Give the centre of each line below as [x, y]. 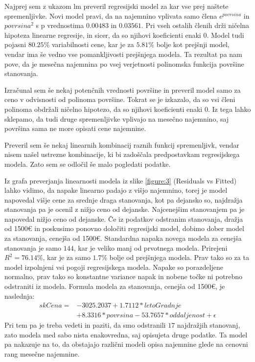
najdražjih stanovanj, [209, 325]
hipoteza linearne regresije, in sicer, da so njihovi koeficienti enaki [103, 35]
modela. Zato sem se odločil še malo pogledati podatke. [88, 164]
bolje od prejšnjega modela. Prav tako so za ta [179, 257]
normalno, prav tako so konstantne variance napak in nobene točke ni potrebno [124, 276]
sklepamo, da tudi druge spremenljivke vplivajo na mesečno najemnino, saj [117, 118]
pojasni [15, 44]
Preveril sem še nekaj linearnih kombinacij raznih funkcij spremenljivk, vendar [122, 144]
